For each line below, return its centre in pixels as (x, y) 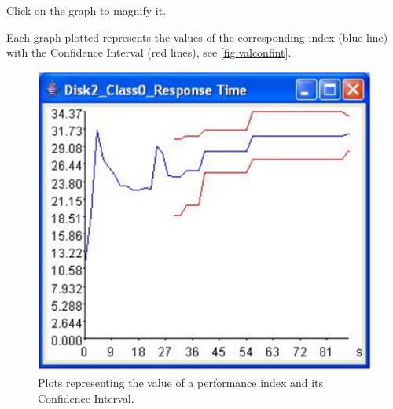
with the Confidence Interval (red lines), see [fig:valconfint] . (149, 52)
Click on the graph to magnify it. (86, 10)
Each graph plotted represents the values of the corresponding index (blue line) (197, 37)
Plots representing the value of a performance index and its (181, 383)
